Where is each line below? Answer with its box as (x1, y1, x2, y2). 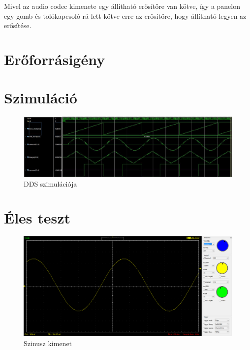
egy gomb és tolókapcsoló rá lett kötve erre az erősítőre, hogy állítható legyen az (4, 10, 247, 21)
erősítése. (4, 20, 31, 31)
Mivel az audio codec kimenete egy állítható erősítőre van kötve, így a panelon (4, 1, 241, 11)
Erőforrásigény (4, 49, 105, 69)
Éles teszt (4, 207, 71, 227)
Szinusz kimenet (24, 338, 72, 348)
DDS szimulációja (24, 178, 77, 189)
